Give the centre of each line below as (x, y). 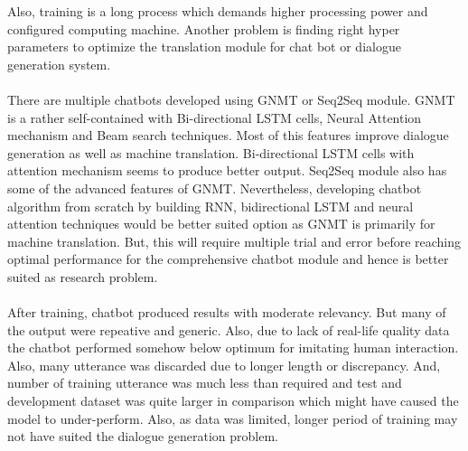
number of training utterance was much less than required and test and (205, 383)
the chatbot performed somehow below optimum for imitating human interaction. (233, 348)
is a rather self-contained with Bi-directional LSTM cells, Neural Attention (215, 117)
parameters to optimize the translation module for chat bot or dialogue (204, 47)
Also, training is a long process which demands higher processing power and (218, 11)
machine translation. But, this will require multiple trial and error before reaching (234, 241)
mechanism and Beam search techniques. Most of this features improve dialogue (228, 135)
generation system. (59, 64)
